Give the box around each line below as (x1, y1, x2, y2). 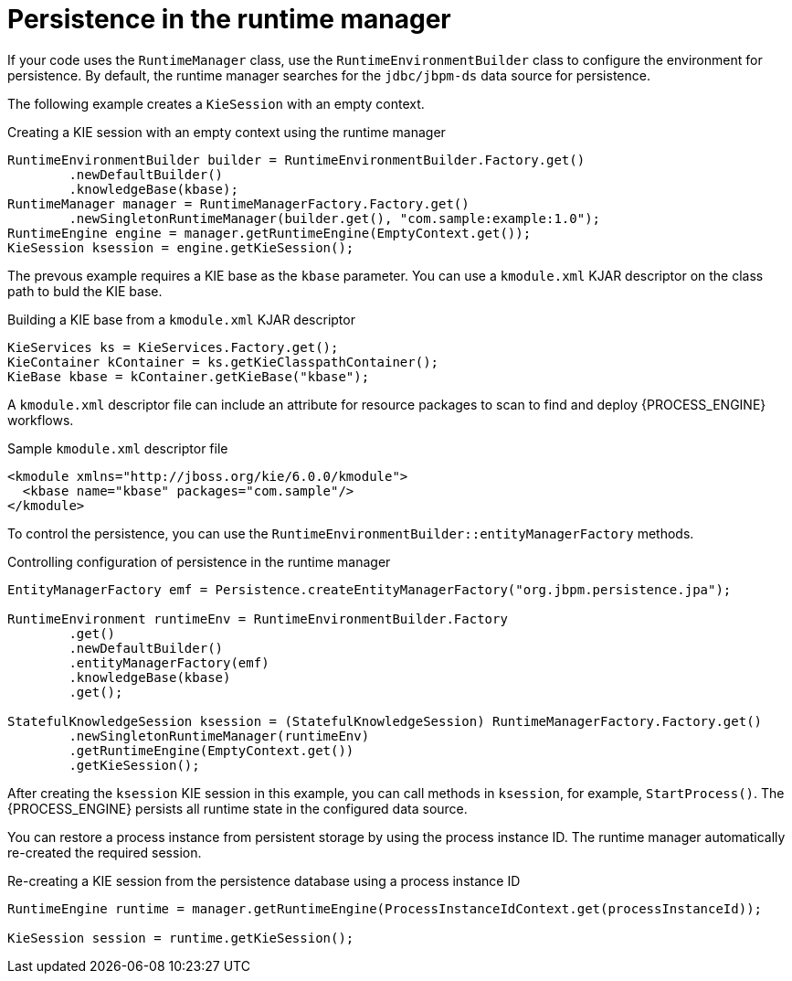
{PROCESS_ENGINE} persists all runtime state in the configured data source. (7, 800, 468, 816)
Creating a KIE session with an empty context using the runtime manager (7, 123, 446, 140)
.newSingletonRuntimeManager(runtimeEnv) (69, 728, 370, 743)
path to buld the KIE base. (7, 283, 163, 299)
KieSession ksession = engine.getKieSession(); (7, 240, 354, 255)
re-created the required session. (7, 844, 202, 860)
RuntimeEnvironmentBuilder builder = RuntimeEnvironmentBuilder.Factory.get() (7, 152, 586, 167)
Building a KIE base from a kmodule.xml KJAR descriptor (7, 311, 355, 327)
